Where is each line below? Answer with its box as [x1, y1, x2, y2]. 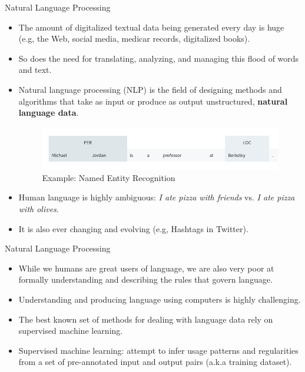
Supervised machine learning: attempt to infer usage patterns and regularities [18, 344, 299, 356]
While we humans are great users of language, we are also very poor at [18, 262, 274, 274]
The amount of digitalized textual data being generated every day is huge [18, 21, 284, 33]
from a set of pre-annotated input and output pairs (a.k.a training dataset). [18, 356, 292, 368]
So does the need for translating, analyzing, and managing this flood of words [18, 52, 299, 64]
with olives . [18, 202, 59, 215]
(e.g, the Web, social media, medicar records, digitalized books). [18, 32, 250, 45]
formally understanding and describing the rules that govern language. [18, 273, 273, 286]
